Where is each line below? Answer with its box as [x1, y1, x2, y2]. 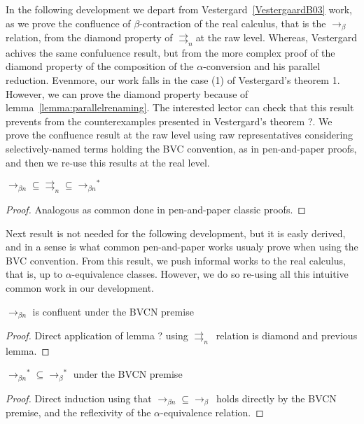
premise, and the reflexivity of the [6, 405, 151, 420]
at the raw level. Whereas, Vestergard [195, 30, 358, 45]
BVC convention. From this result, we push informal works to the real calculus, [6, 253, 346, 267]
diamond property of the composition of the [6, 59, 194, 73]
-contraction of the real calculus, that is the [139, 15, 326, 30]
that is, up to [6, 267, 62, 281]
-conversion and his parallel [203, 59, 321, 73]
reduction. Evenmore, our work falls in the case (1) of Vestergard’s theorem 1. [6, 73, 340, 87]
